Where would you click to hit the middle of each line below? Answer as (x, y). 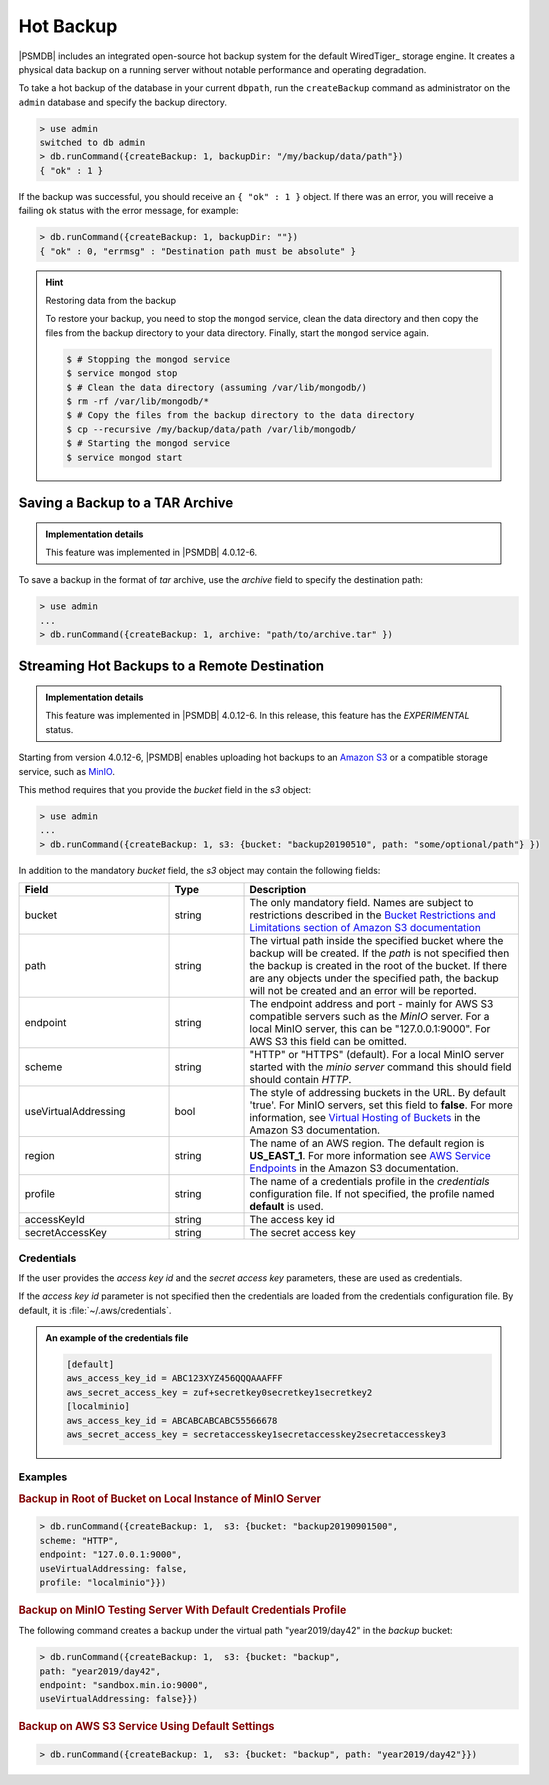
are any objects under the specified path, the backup (374, 978)
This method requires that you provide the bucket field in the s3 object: (165, 789)
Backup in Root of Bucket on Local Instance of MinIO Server (170, 1498)
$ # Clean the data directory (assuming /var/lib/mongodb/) (217, 387)
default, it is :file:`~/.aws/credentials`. (95, 1310)
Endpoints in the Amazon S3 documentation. (354, 1168)
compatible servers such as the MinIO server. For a (369, 1017)
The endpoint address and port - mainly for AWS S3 (371, 1004)
